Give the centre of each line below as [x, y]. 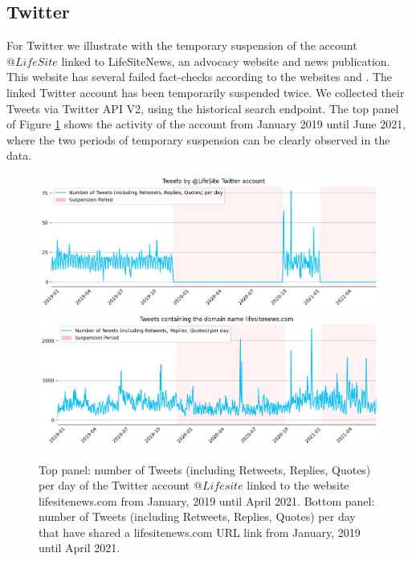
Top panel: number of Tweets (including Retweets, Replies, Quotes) [205, 469]
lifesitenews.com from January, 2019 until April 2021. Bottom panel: [207, 500]
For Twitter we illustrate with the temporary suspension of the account [182, 45]
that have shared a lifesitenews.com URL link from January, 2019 [200, 532]
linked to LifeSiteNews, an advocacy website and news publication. [226, 61]
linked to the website [298, 485]
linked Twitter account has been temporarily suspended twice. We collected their [206, 92]
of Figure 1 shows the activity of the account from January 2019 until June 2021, [206, 124]
